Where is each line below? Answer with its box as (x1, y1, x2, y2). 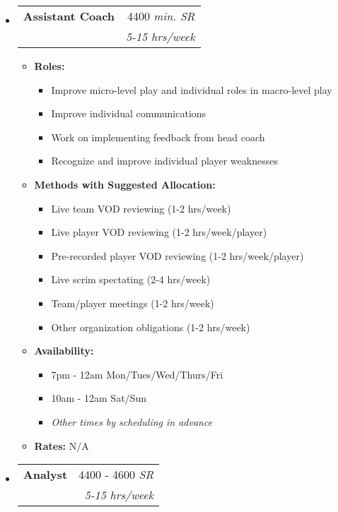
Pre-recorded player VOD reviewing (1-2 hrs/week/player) (51, 248, 304, 263)
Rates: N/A (34, 438, 89, 453)
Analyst (23, 466, 68, 483)
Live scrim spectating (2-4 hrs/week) (51, 272, 211, 287)
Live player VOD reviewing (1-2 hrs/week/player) (51, 225, 267, 239)
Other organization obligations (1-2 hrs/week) (51, 319, 250, 334)
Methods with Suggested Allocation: (34, 177, 216, 191)
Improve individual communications (51, 106, 206, 121)
